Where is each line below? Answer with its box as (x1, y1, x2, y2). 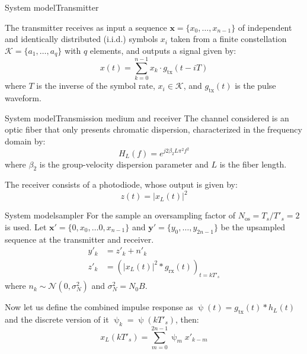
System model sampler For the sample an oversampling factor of (5, 209, 236, 221)
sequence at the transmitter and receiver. (5, 233, 154, 245)
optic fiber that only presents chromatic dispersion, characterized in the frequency (5, 123, 302, 136)
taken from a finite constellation (170, 33, 287, 45)
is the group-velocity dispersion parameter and (39, 157, 209, 170)
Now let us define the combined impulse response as (5, 301, 193, 313)
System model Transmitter (5, 1, 99, 13)
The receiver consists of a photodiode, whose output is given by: (5, 178, 238, 191)
